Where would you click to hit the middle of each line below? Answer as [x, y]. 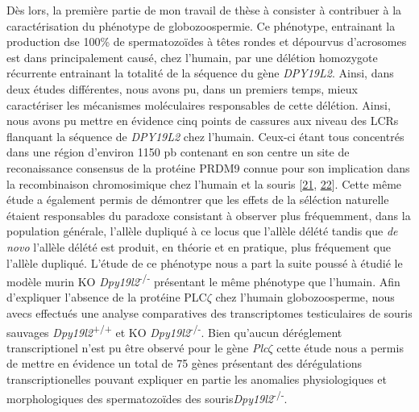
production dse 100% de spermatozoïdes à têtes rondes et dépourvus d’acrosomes [207, 42]
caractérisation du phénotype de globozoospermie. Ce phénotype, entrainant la [201, 25]
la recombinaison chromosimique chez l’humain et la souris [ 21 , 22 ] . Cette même [204, 183]
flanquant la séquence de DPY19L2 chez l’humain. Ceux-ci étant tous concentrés [205, 136]
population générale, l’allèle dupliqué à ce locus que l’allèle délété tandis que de [202, 231]
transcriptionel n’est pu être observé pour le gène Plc [137, 347]
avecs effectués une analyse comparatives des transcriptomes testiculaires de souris [209, 312]
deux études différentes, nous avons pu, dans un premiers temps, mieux [182, 88]
